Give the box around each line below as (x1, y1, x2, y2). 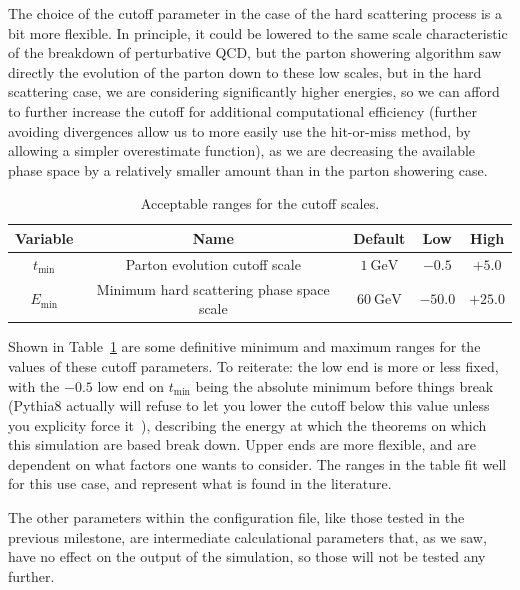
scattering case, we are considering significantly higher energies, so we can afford (8, 81, 500, 102)
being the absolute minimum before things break (195, 375, 494, 396)
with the (8, 375, 60, 396)
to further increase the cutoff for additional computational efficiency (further (8, 100, 477, 121)
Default (353, 227, 406, 248)
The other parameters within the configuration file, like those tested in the (8, 507, 465, 528)
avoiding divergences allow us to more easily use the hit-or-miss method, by (8, 120, 471, 141)
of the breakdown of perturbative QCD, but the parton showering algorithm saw (8, 42, 502, 63)
